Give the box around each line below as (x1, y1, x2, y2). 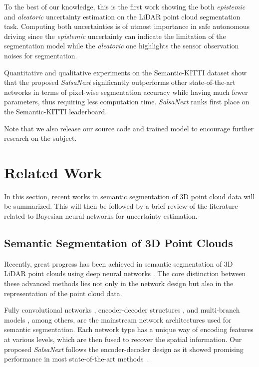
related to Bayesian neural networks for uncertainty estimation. (4, 211, 198, 221)
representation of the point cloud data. (4, 288, 122, 298)
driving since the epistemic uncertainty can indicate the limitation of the (4, 30, 226, 41)
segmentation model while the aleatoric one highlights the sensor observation (4, 40, 239, 51)
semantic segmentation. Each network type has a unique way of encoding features (4, 324, 254, 335)
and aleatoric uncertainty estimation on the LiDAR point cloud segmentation (4, 11, 241, 21)
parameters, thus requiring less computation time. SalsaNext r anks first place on (4, 96, 250, 107)
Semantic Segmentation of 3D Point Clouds (4, 235, 233, 251)
